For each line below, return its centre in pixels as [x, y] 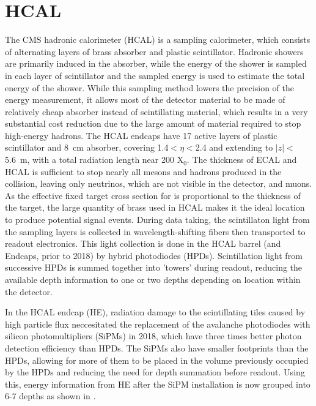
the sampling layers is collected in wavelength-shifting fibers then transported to [155, 231]
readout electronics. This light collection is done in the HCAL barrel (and [143, 243]
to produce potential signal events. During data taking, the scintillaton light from [157, 220]
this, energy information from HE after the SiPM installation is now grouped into [158, 384]
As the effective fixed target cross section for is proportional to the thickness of [153, 195]
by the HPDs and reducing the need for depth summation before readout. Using [155, 372]
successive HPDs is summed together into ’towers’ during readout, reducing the [154, 267]
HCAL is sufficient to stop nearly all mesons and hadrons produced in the [143, 171]
